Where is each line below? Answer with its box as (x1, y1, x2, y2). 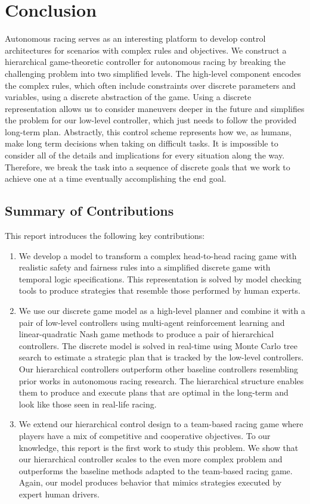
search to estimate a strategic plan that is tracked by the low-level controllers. (18, 351, 304, 363)
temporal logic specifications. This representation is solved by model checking (18, 272, 302, 285)
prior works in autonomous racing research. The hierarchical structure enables (18, 374, 304, 387)
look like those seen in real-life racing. (18, 397, 157, 410)
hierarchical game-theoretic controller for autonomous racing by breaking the (5, 55, 286, 68)
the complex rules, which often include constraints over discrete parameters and (5, 79, 296, 91)
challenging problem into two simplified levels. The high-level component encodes (5, 67, 301, 79)
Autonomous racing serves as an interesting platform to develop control (5, 32, 266, 45)
